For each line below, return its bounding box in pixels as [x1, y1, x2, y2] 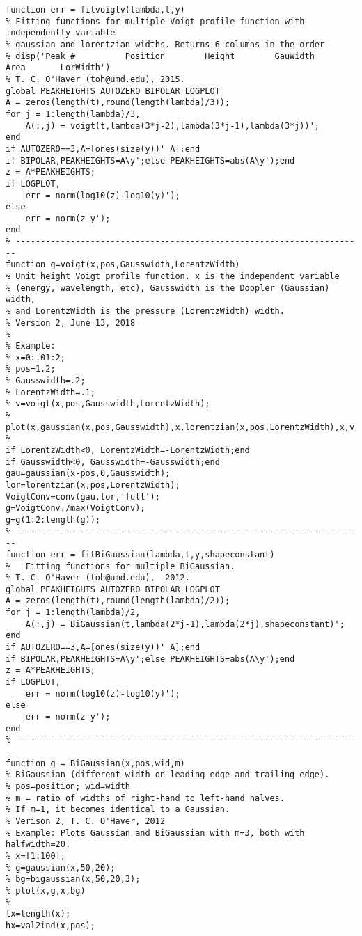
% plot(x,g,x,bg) [6, 885, 86, 896]
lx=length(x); [6, 909, 71, 919]
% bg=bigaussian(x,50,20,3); [6, 874, 141, 885]
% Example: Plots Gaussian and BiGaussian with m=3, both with [6, 827, 305, 838]
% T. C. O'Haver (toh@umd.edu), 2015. [6, 74, 185, 84]
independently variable [6, 28, 116, 38]
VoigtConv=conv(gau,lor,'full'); [6, 491, 160, 502]
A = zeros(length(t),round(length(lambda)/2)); [6, 596, 230, 606]
